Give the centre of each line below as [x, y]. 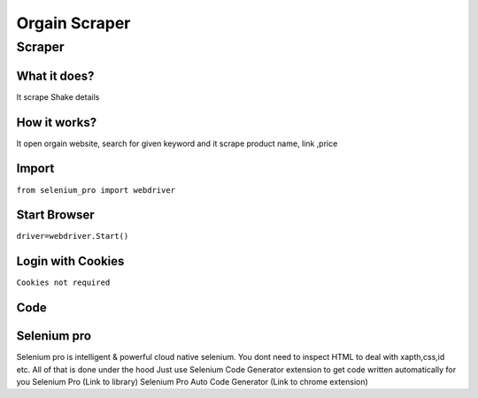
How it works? [57, 122]
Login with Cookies [70, 261]
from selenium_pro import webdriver [96, 190]
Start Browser [55, 215]
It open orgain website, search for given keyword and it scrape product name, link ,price [177, 143]
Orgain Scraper [73, 23]
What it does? [55, 76]
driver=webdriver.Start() [73, 236]
